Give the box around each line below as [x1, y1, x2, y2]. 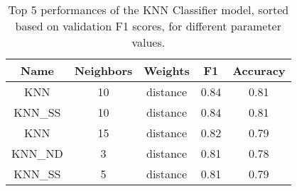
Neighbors [74, 62, 133, 79]
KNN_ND [11, 145, 63, 161]
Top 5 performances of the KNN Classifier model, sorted [8, 1, 289, 18]
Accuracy [232, 62, 286, 79]
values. [131, 34, 166, 50]
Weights [144, 62, 190, 79]
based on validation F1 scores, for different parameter [15, 18, 281, 34]
